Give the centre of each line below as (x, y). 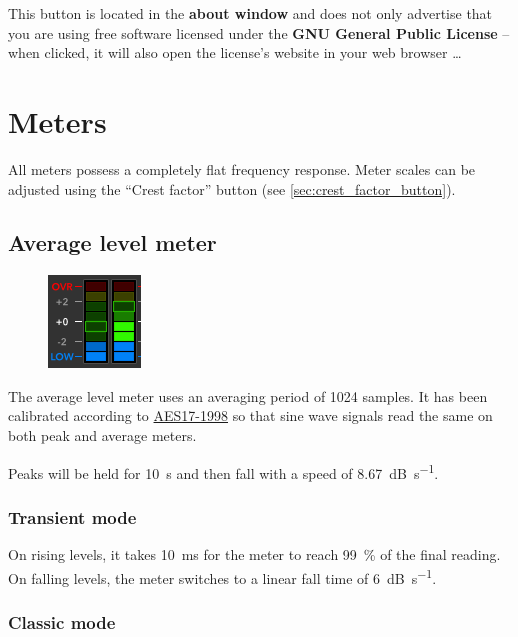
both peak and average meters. (102, 435)
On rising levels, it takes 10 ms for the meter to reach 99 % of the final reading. (254, 554)
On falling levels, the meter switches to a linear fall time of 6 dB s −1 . (222, 576)
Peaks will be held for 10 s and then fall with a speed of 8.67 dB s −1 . (223, 471)
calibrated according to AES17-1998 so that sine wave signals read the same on (250, 415)
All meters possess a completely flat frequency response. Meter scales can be (242, 168)
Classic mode (62, 621)
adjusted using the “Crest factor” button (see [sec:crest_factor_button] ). (232, 188)
